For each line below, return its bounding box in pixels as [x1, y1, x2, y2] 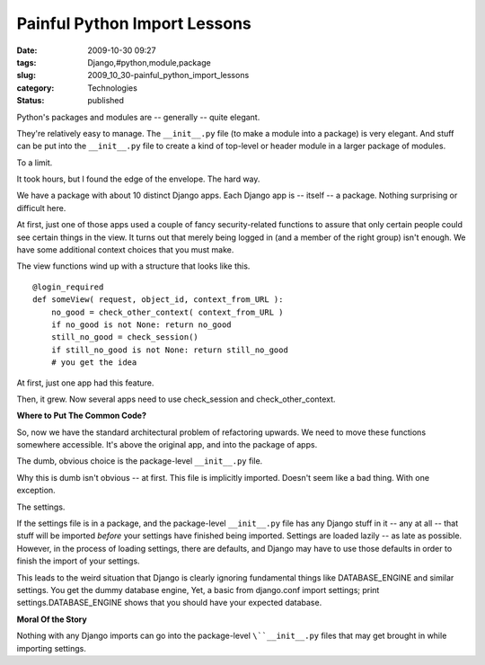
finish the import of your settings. [16, 555, 140, 566]
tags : [16, 57, 37, 67]
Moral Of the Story [16, 614, 87, 625]
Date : [16, 45, 38, 56]
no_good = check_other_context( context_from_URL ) [50, 306, 284, 317]
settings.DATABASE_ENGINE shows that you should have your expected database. [16, 598, 322, 608]
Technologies [87, 82, 138, 93]
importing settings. [16, 643, 87, 653]
